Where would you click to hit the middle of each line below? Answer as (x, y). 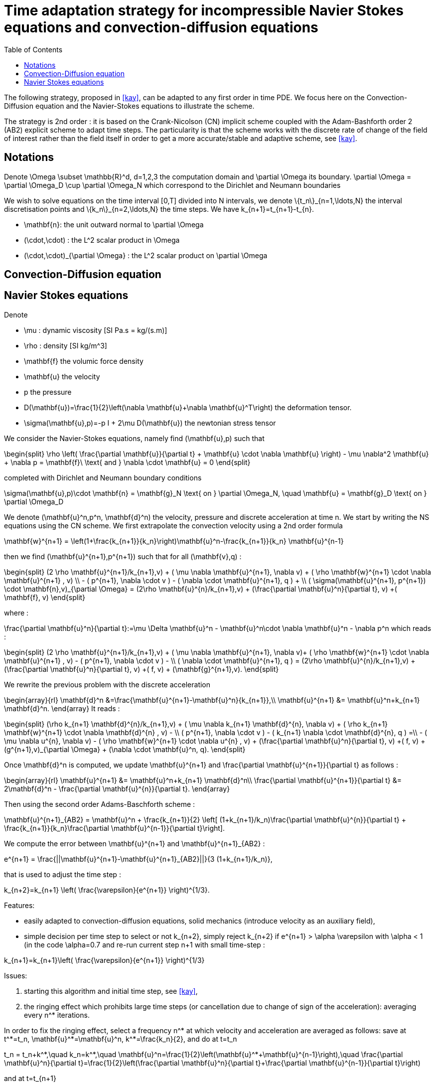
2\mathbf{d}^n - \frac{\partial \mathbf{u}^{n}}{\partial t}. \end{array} (117, 788)
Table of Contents (33, 49)
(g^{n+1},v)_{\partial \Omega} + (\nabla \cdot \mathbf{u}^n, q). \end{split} (125, 749)
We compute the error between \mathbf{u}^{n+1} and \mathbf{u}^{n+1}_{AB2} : (135, 843)
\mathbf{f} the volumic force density (84, 361)
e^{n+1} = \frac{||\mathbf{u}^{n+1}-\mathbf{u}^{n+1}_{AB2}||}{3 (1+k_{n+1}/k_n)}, (138, 859)
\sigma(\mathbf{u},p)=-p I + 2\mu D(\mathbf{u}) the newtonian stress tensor (150, 423)
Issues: (16, 975)
